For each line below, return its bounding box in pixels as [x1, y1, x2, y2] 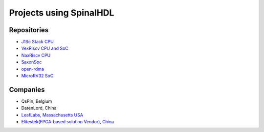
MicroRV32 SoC [21, 73, 54, 79]
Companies [9, 85, 45, 94]
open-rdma [21, 66, 44, 72]
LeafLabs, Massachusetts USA [21, 112, 83, 118]
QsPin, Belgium [21, 98, 52, 104]
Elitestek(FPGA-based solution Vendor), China [21, 119, 114, 125]
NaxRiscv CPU [21, 52, 51, 58]
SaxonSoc [21, 59, 42, 65]
